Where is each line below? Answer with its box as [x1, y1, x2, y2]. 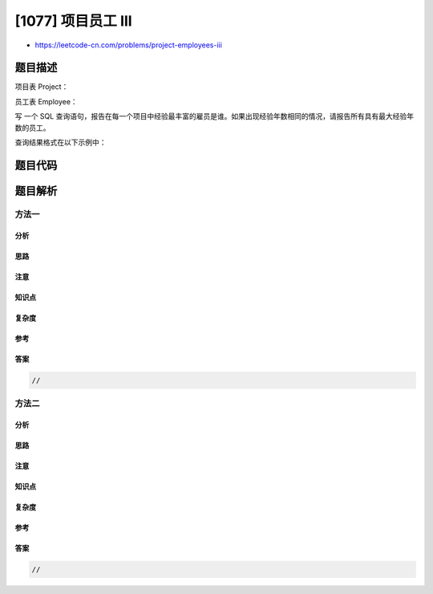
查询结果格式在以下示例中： [14, 137, 107, 148]
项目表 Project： [14, 82, 69, 92]
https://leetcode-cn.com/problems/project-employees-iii [34, 40, 222, 50]
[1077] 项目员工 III [14, 12, 132, 30]
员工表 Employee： [14, 96, 78, 106]
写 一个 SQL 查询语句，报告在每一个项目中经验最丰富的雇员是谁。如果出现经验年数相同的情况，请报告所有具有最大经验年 [14, 112, 415, 121]
